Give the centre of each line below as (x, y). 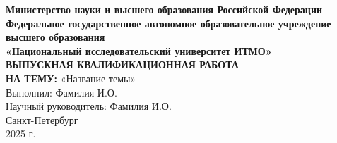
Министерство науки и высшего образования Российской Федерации (164, 9)
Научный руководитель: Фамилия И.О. (89, 106)
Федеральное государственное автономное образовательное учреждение (168, 23)
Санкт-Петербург (42, 119)
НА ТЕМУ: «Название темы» (71, 78)
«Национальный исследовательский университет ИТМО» (139, 50)
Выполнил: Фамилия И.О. (61, 92)
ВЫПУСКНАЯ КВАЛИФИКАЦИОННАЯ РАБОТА (122, 64)
